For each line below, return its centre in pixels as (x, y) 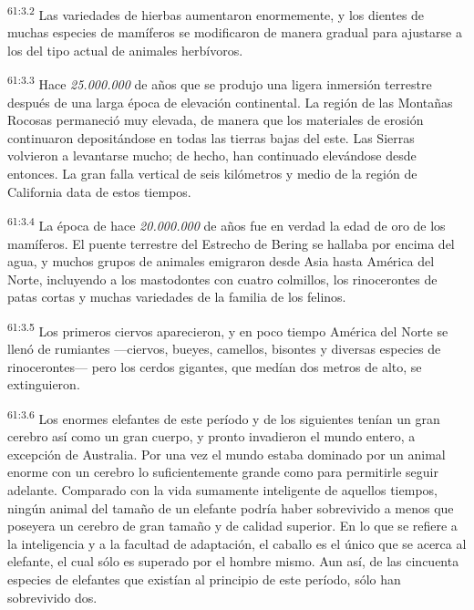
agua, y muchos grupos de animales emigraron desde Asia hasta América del (221, 261)
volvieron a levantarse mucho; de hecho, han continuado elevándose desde (212, 155)
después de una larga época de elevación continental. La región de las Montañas (230, 102)
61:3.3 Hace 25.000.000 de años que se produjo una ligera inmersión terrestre (220, 83)
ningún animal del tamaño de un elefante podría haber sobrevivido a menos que (231, 507)
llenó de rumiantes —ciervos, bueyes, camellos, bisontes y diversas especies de (224, 349)
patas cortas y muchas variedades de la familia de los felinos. (177, 297)
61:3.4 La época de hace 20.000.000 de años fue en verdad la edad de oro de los (227, 224)
